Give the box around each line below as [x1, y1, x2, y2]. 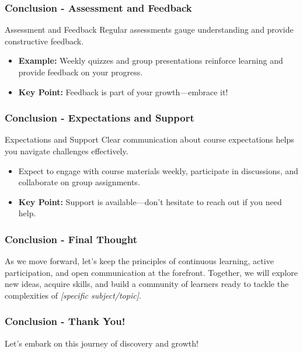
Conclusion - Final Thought [5, 231, 137, 246]
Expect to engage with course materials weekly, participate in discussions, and [18, 164, 298, 176]
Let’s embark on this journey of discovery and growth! [5, 337, 198, 349]
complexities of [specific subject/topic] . [5, 289, 141, 301]
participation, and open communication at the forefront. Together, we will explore [5, 266, 298, 278]
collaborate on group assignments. [18, 176, 140, 188]
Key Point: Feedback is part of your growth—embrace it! [18, 85, 228, 98]
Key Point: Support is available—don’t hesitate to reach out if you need [18, 195, 282, 207]
